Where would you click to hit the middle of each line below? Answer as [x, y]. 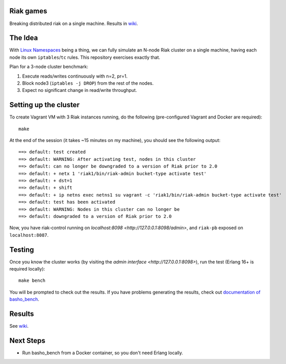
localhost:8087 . [29, 235]
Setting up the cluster [45, 105]
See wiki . [19, 326]
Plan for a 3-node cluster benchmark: [49, 67]
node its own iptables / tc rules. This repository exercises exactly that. [85, 57]
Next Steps [27, 340]
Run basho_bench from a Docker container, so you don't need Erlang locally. [103, 353]
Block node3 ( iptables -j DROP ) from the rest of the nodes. [88, 83]
